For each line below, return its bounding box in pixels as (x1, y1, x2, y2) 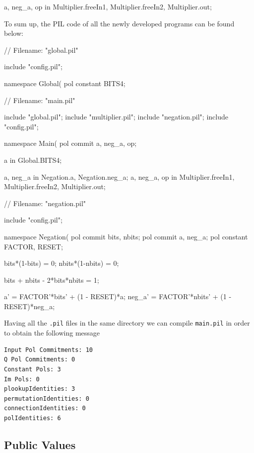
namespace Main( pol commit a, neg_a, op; (4, 138, 137, 148)
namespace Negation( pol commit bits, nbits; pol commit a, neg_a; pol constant (4, 231, 248, 241)
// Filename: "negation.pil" (4, 198, 86, 208)
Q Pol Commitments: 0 (4, 356, 75, 363)
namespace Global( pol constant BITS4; (4, 78, 126, 88)
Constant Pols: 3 (4, 365, 61, 373)
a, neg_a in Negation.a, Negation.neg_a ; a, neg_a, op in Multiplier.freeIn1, (4, 171, 235, 182)
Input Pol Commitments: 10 (4, 346, 93, 353)
